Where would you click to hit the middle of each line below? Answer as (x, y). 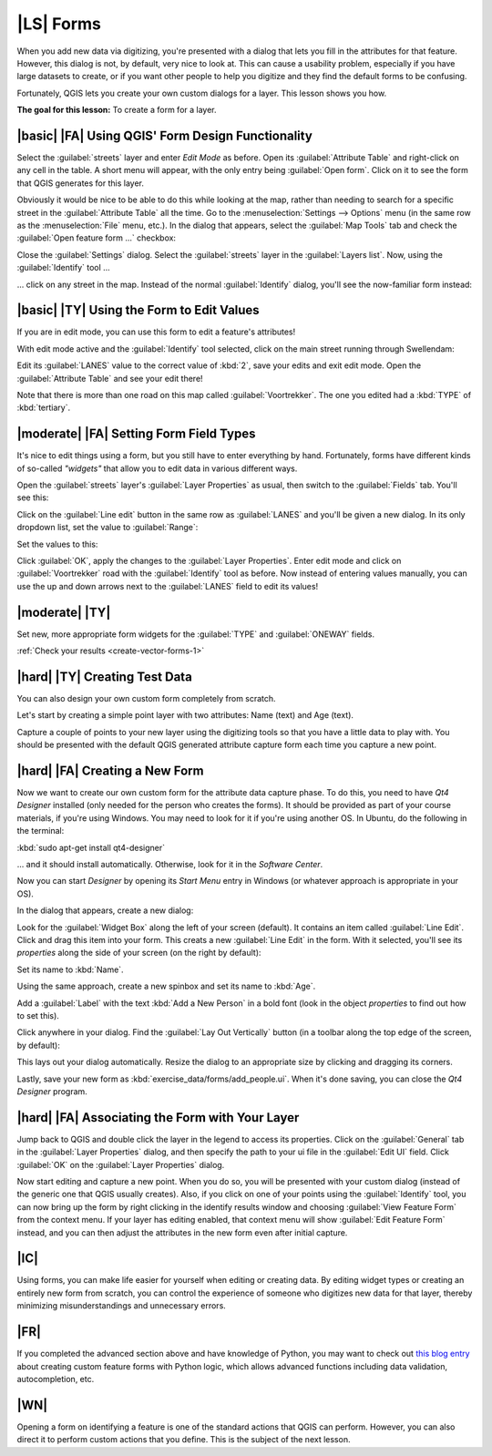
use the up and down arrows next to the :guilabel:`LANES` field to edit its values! (168, 586)
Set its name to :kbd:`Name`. (70, 969)
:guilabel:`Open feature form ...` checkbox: (97, 238)
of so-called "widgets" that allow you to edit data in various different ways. (157, 468)
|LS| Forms (59, 24)
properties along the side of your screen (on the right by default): (139, 953)
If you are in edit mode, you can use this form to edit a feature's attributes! (156, 332)
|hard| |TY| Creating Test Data (105, 677)
